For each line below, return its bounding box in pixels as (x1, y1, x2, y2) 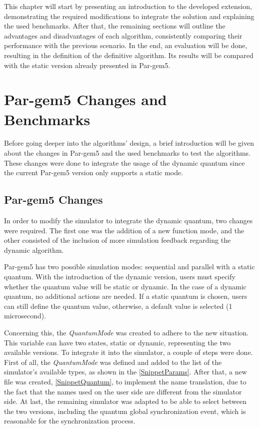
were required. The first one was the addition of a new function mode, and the (4, 225, 244, 235)
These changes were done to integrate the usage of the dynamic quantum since (4, 157, 245, 168)
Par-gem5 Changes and (4, 89, 167, 110)
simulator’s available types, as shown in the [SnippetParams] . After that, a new (4, 366, 247, 377)
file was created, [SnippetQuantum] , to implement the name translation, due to (4, 376, 246, 386)
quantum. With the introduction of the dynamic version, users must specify (4, 271, 235, 282)
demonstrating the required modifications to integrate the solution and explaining (4, 11, 254, 21)
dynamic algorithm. (4, 244, 64, 255)
